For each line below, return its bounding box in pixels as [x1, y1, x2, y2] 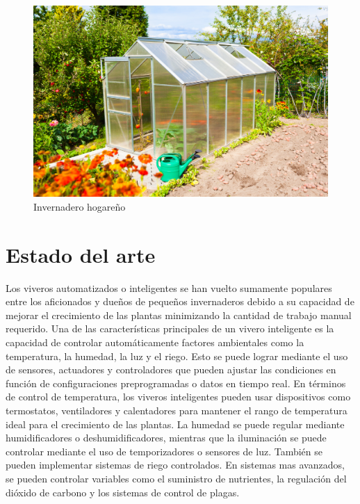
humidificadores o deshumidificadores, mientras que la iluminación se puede [6, 430, 327, 445]
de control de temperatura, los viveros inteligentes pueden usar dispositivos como [6, 389, 351, 404]
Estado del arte [6, 240, 156, 268]
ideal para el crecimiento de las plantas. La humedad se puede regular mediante [6, 416, 345, 431]
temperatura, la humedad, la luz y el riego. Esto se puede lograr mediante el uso [6, 348, 348, 363]
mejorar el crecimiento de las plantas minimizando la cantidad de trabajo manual [6, 307, 352, 322]
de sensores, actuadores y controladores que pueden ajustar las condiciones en [6, 362, 336, 377]
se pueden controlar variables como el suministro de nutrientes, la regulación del [6, 471, 347, 485]
